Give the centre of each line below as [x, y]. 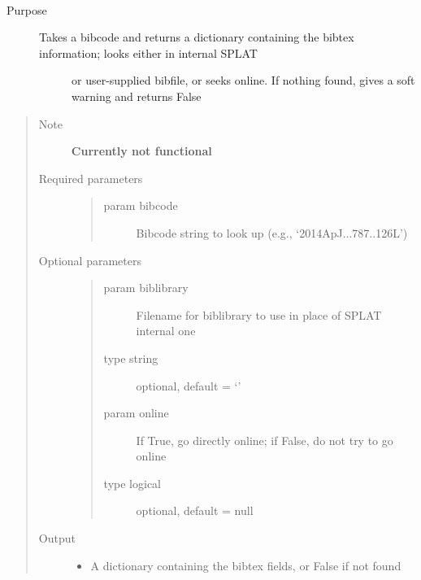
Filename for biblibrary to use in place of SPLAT [259, 314]
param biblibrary [146, 288]
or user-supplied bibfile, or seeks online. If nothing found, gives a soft [243, 80]
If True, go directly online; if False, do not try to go [265, 440]
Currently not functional [141, 151]
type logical [132, 483]
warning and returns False [137, 96]
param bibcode [141, 205]
